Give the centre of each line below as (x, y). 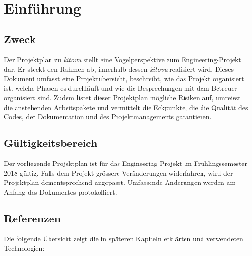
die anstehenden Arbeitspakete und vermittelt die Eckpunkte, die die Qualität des (126, 107)
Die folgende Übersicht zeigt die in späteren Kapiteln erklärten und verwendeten (124, 238)
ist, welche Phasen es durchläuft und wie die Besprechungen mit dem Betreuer (121, 88)
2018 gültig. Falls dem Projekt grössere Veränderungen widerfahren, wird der (118, 173)
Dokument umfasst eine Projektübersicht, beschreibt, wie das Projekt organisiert (124, 78)
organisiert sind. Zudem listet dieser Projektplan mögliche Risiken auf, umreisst (122, 97)
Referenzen (33, 218)
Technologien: (24, 248)
